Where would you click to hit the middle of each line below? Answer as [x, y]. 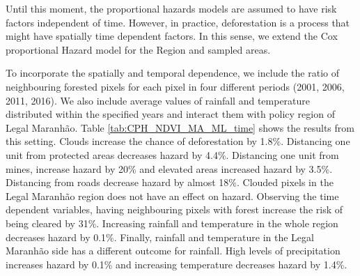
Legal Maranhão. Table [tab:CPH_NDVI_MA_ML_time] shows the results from [180, 127]
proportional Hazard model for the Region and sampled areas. [138, 49]
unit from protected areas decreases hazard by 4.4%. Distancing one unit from [172, 154]
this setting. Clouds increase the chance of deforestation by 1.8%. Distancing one [178, 141]
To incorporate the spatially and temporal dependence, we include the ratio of [172, 73]
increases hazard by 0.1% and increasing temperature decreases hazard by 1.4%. [177, 264]
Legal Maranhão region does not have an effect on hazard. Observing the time [172, 195]
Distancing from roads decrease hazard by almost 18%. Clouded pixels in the [170, 182]
